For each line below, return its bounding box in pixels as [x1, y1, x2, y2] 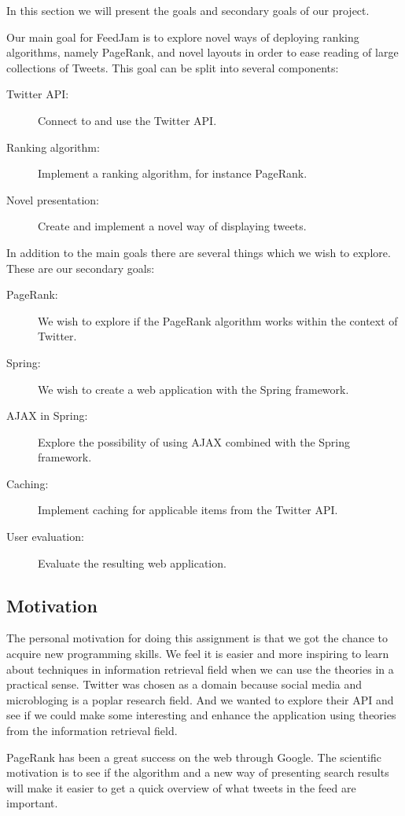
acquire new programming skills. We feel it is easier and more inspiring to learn [6, 645, 389, 662]
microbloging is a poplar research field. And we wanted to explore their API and [6, 691, 394, 708]
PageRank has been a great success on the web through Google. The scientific [6, 748, 381, 765]
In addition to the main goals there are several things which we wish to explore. [6, 244, 391, 260]
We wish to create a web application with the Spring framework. [38, 380, 349, 397]
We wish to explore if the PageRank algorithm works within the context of [38, 312, 398, 329]
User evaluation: [6, 528, 84, 545]
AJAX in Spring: [6, 407, 88, 424]
